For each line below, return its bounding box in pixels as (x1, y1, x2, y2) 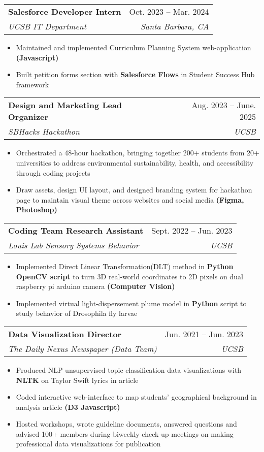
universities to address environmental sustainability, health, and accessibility (16, 157, 254, 168)
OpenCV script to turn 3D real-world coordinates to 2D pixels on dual (16, 271, 243, 281)
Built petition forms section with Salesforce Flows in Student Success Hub (16, 69, 255, 80)
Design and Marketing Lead (8, 99, 122, 111)
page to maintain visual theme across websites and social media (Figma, (16, 194, 244, 205)
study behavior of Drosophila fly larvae (16, 308, 138, 318)
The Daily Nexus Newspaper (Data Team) (8, 342, 157, 354)
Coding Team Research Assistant (8, 224, 144, 236)
